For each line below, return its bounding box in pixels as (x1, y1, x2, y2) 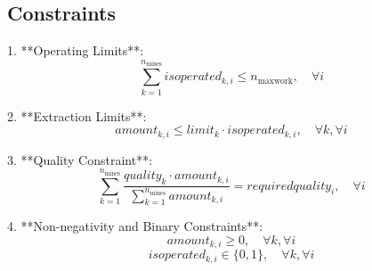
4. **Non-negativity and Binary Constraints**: (7, 217, 263, 235)
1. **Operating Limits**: (7, 41, 144, 60)
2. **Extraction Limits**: (7, 106, 147, 125)
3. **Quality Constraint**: (7, 150, 153, 168)
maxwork (257, 76, 293, 86)
